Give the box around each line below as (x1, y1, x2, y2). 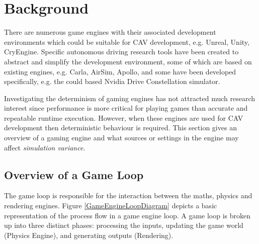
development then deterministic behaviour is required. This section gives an (4, 122, 237, 133)
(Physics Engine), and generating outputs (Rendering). (4, 229, 174, 240)
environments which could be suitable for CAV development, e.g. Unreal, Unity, (4, 36, 249, 47)
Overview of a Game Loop (4, 167, 144, 182)
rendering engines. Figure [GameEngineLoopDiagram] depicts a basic (4, 200, 217, 211)
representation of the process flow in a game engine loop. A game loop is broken (4, 210, 251, 220)
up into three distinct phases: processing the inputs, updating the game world (4, 220, 243, 230)
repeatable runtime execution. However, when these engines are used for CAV (4, 112, 243, 123)
